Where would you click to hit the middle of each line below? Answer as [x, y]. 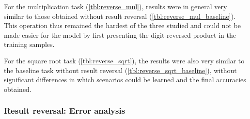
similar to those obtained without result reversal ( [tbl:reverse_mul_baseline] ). [120, 16]
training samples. [29, 44]
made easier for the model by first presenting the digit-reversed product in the [120, 35]
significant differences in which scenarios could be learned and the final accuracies [125, 80]
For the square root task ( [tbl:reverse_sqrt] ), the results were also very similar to [124, 60]
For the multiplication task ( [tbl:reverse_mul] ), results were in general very [116, 6]
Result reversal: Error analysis [65, 111]
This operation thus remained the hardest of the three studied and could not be [122, 25]
